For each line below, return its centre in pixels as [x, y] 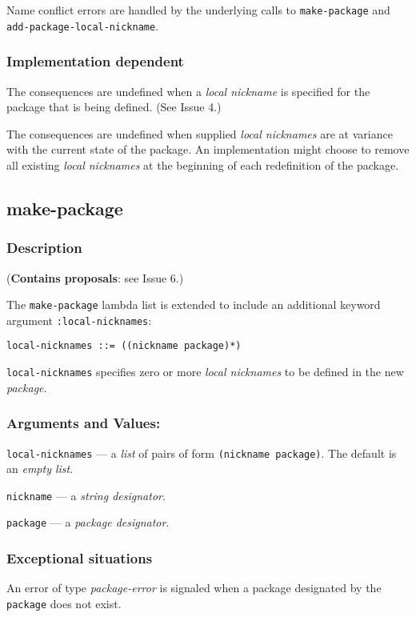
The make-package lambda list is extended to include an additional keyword [194, 304]
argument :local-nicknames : [79, 320]
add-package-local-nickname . [83, 25]
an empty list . [40, 469]
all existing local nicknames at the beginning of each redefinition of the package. [203, 164]
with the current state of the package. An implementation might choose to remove [208, 149]
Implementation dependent [95, 61]
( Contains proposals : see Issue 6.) [95, 277]
